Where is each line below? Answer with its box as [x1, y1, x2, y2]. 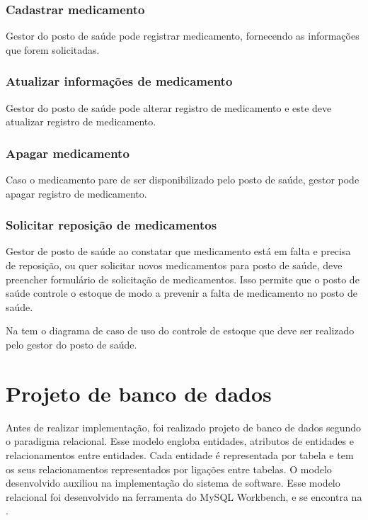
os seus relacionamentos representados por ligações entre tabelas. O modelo [6, 461, 332, 476]
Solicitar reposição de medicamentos [6, 216, 217, 234]
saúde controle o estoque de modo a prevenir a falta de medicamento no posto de [6, 286, 357, 300]
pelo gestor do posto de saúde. [6, 337, 137, 351]
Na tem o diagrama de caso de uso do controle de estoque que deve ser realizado [6, 323, 355, 338]
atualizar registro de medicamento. [6, 114, 156, 129]
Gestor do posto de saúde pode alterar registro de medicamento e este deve [6, 100, 332, 115]
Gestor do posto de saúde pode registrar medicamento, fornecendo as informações [6, 28, 360, 43]
